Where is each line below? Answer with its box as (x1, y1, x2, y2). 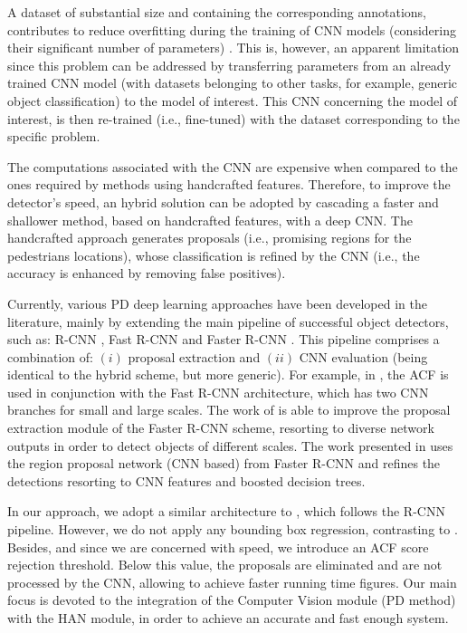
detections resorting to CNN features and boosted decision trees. (7, 471, 366, 490)
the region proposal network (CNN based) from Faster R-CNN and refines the (7, 454, 441, 473)
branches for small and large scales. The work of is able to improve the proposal (7, 400, 451, 419)
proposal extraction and (128, 347, 261, 366)
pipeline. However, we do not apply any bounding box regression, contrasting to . (7, 520, 458, 539)
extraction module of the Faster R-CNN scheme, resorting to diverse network (7, 418, 434, 437)
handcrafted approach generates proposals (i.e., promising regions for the (7, 228, 412, 247)
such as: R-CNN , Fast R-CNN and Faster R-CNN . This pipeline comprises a (7, 330, 440, 349)
